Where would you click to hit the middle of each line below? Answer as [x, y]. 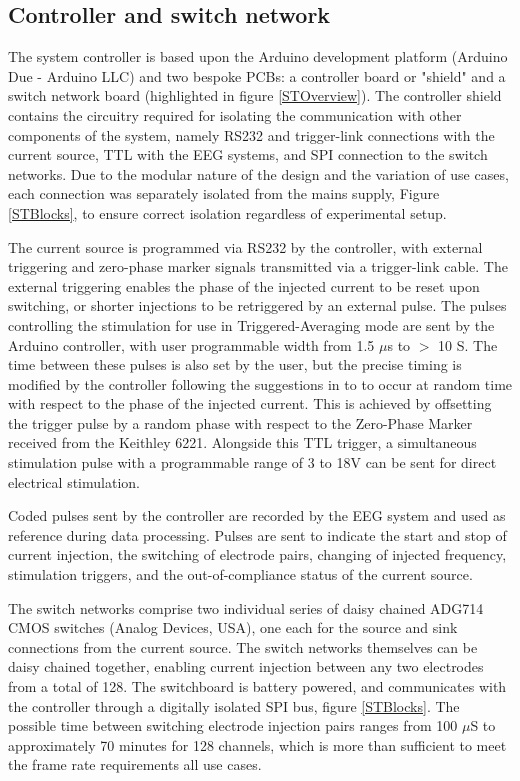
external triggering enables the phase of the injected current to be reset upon [244, 285]
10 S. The [468, 344]
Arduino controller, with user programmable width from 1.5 [191, 344]
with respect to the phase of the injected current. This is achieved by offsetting [250, 403]
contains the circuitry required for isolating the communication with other [235, 114]
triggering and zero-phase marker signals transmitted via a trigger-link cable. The [258, 266]
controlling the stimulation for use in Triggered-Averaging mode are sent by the [251, 324]
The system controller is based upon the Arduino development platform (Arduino [258, 56]
